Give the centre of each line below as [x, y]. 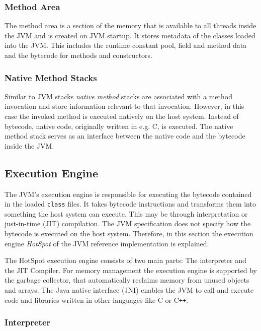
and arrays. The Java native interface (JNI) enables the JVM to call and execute [129, 289]
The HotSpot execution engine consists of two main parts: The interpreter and [125, 260]
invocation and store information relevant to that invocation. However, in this [124, 106]
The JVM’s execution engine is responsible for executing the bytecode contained [128, 194]
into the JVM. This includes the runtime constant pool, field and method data [126, 45]
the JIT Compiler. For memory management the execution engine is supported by [131, 270]
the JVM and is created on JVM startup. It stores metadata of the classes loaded [130, 35]
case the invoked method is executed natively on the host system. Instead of [122, 116]
